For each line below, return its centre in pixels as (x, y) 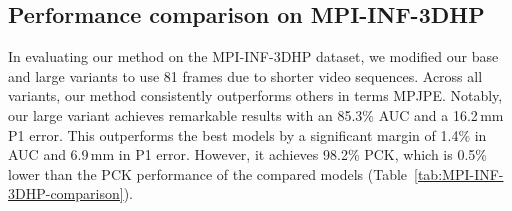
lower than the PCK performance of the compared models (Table (208, 173)
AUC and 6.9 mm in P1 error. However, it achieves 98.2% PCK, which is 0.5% (247, 154)
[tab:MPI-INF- (459, 173)
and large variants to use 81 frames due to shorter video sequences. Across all (245, 75)
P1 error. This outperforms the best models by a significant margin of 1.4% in (247, 134)
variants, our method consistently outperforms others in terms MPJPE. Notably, (255, 95)
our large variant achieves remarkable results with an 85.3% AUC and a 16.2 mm (256, 114)
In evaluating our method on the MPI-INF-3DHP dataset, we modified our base (253, 56)
